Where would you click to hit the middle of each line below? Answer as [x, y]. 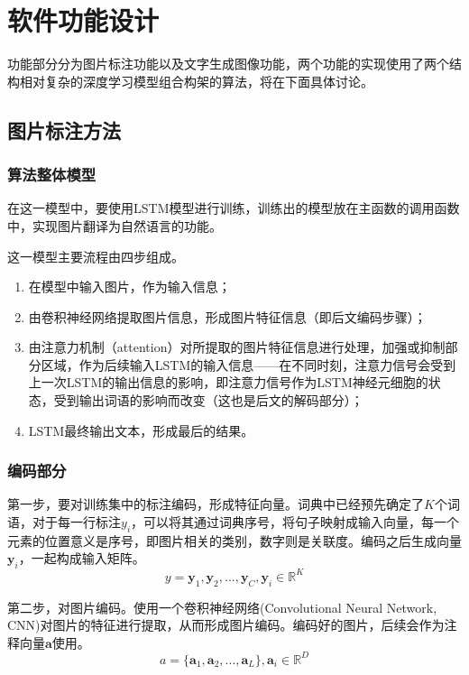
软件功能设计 [83, 20]
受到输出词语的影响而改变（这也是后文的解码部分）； [208, 400]
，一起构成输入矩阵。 [82, 558]
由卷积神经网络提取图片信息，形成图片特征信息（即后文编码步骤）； [227, 316]
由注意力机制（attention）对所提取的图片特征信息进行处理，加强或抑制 [237, 347]
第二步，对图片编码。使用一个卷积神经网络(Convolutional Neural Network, [222, 607]
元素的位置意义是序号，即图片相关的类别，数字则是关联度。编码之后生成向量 [234, 540]
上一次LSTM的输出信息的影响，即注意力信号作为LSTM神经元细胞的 [228, 382]
